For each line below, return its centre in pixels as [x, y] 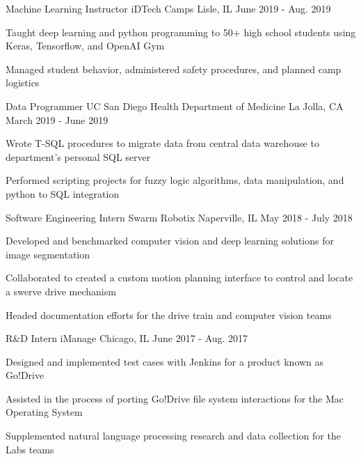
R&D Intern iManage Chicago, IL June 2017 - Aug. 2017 [127, 338]
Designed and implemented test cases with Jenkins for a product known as [165, 361]
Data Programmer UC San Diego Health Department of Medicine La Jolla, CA [175, 106]
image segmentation [48, 254]
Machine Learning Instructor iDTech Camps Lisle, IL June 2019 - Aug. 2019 [168, 8]
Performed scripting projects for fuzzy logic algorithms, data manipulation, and [175, 180]
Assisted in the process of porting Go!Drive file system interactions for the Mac [175, 398]
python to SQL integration [63, 193]
